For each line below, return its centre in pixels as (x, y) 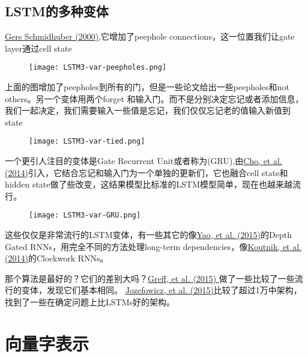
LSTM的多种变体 (57, 11)
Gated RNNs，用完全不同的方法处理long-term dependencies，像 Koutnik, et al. (153, 246)
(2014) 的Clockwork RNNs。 (57, 258)
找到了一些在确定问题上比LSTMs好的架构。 (90, 302)
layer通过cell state (38, 48)
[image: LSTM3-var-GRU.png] (85, 215)
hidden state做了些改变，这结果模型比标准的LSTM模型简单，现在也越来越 (149, 184)
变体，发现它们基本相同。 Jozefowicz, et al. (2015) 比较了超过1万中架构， (162, 290)
